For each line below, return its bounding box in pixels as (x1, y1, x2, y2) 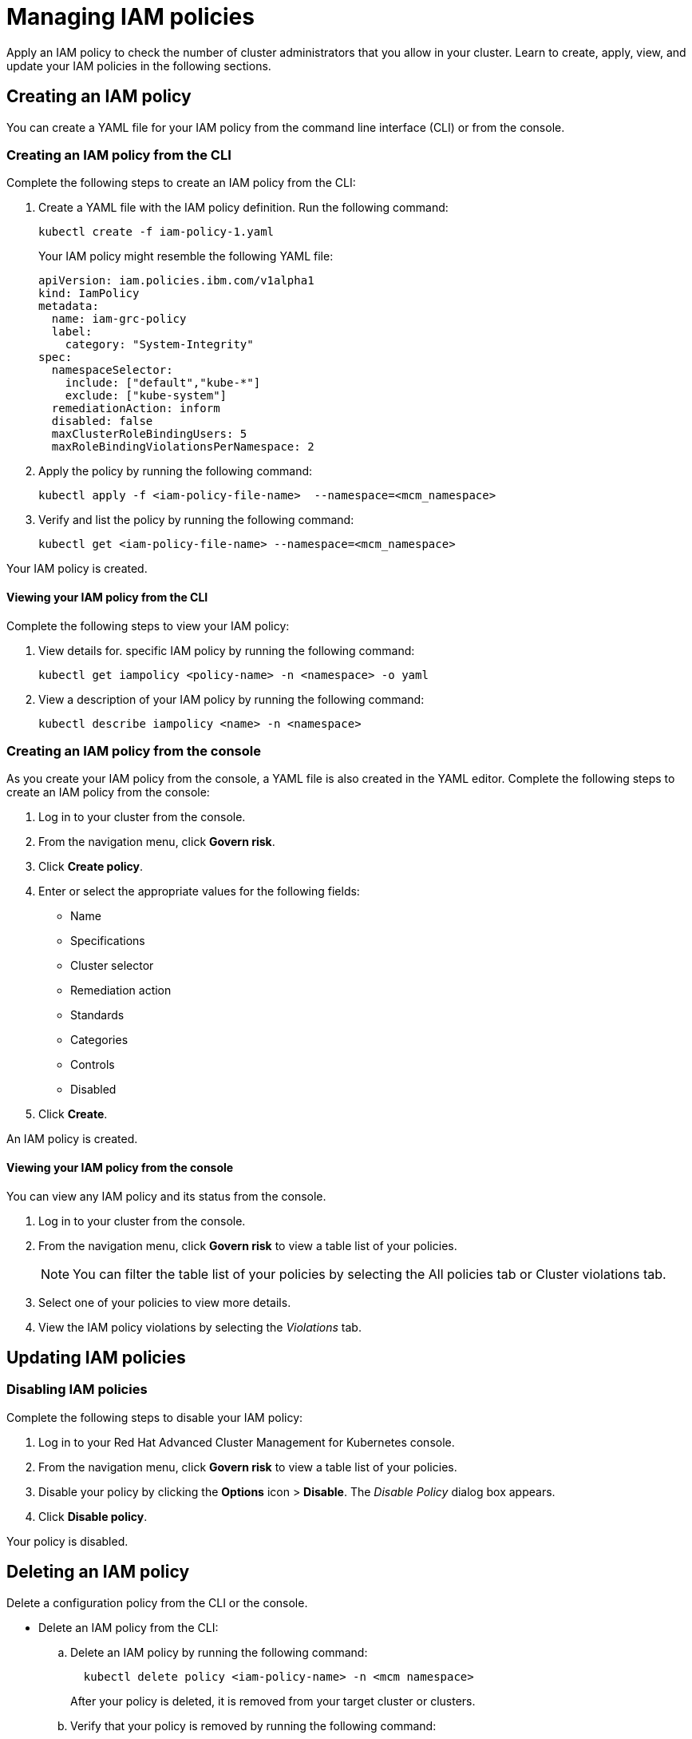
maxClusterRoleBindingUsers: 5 (51, 427, 247, 441)
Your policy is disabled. (6, 1534, 129, 1548)
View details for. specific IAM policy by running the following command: (38, 643, 415, 657)
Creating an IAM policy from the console (6, 742, 261, 759)
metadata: (38, 300, 99, 313)
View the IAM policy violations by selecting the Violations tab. (38, 1320, 362, 1334)
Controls (70, 1058, 115, 1072)
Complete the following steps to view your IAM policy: (6, 618, 290, 633)
